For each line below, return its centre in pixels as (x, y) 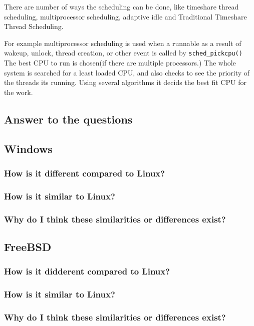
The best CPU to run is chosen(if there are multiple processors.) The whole (120, 63)
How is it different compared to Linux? (85, 173)
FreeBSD (28, 246)
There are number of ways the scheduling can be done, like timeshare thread (121, 6)
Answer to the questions (68, 119)
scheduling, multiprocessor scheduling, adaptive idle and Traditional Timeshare (125, 16)
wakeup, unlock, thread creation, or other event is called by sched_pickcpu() (123, 53)
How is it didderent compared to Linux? (87, 271)
